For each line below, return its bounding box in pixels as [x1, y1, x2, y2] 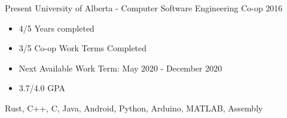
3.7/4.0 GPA [19, 82, 66, 94]
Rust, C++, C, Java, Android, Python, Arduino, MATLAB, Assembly [5, 101, 263, 114]
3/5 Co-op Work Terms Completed [19, 42, 147, 54]
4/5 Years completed [19, 21, 94, 34]
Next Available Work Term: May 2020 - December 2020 [19, 61, 222, 74]
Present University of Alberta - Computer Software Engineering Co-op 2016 [5, 2, 283, 14]
